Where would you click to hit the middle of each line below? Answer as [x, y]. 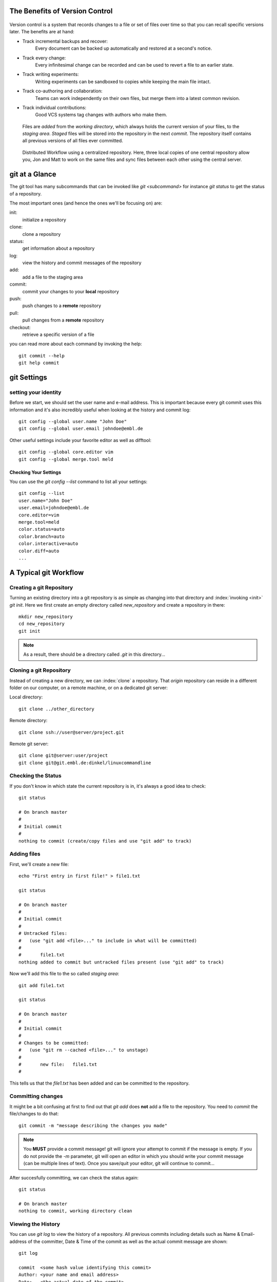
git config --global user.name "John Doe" [73, 422]
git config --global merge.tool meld [66, 459]
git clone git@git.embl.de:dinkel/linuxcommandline [85, 763]
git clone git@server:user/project [63, 756]
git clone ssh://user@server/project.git [71, 732]
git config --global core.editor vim [66, 452]
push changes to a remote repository [62, 306]
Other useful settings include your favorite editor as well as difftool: [80, 440]
